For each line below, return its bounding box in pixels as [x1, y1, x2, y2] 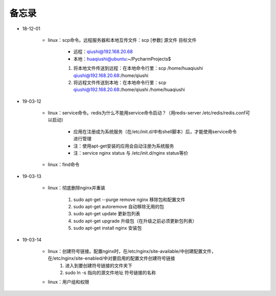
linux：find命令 [48, 161, 80, 168]
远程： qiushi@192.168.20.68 [73, 48, 133, 55]
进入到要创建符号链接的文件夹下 [65, 262, 132, 268]
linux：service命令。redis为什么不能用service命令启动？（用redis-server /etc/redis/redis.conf [48, 110, 246, 116]
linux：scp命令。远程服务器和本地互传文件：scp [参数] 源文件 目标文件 [48, 37, 197, 43]
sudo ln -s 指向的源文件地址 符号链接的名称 [65, 269, 156, 276]
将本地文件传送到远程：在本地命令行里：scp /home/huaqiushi [73, 65, 203, 71]
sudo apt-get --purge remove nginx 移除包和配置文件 [73, 196, 186, 203]
